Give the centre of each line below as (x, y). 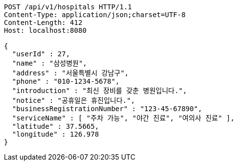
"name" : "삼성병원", (49, 63)
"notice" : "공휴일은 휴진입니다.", (73, 100)
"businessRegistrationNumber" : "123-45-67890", (107, 109)
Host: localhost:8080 (45, 30)
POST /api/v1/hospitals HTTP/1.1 (68, 7)
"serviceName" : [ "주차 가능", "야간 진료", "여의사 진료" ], (123, 118)
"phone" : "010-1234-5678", (66, 81)
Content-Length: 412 (43, 23)
